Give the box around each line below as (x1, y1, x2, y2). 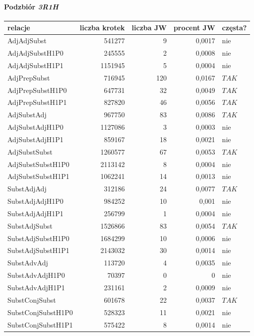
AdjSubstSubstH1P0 (7, 159, 69, 169)
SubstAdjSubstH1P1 (7, 245, 69, 255)
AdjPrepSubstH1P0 (7, 84, 67, 95)
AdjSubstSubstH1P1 (7, 171, 69, 181)
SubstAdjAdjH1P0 (7, 196, 63, 206)
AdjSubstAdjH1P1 (7, 134, 63, 144)
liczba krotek (79, 22, 125, 33)
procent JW (173, 22, 215, 33)
